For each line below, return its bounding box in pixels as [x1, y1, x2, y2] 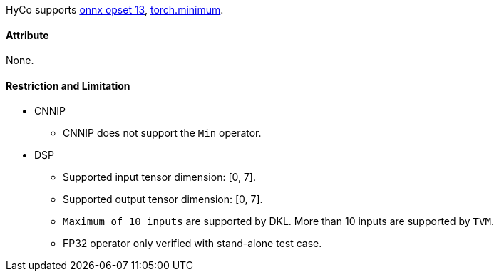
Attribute [6, 28, 49, 41]
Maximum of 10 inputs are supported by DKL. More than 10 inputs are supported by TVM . [63, 215, 494, 228]
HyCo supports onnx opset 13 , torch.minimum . [6, 4, 224, 16]
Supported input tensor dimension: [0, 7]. [63, 171, 256, 184]
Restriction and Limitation [6, 79, 130, 92]
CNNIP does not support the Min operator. [63, 127, 262, 140]
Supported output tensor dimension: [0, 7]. [63, 193, 263, 206]
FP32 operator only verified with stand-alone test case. [63, 237, 322, 250]
